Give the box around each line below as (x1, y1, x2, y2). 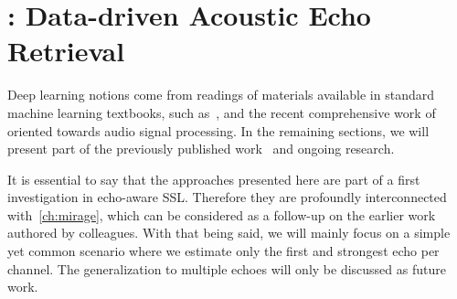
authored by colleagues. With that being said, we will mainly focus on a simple (7, 223, 451, 242)
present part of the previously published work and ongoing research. (7, 139, 395, 158)
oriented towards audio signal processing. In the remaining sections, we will (7, 121, 430, 140)
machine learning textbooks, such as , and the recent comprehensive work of (7, 102, 436, 122)
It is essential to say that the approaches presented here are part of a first (7, 169, 420, 188)
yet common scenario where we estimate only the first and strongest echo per (7, 241, 440, 261)
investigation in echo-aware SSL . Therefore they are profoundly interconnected (7, 187, 447, 207)
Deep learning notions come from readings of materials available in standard (7, 85, 434, 104)
